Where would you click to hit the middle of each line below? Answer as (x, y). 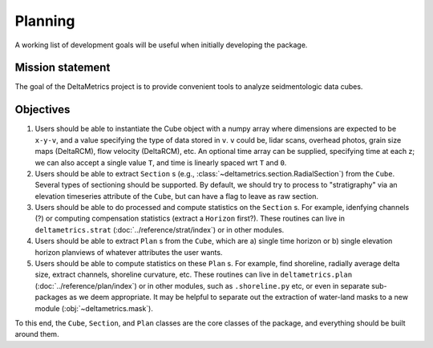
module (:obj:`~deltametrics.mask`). (94, 308)
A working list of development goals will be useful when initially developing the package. (161, 45)
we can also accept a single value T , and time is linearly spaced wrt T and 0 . (161, 162)
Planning (45, 21)
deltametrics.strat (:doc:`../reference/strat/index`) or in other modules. (160, 229)
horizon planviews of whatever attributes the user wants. (129, 252)
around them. (37, 334)
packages (51, 297)
